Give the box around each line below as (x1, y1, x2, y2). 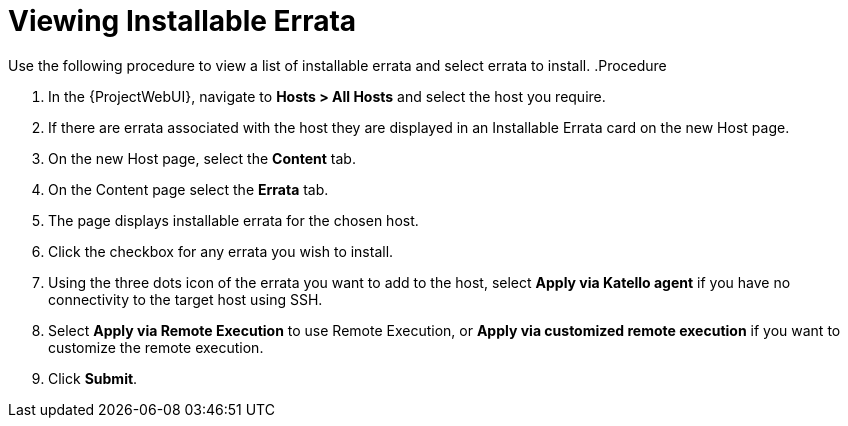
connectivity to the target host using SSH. (48, 290, 323, 308)
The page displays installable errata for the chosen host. (48, 211, 419, 229)
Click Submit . (48, 369, 138, 387)
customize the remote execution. (48, 338, 264, 356)
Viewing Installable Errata (8, 4, 357, 38)
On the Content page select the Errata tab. (48, 180, 329, 198)
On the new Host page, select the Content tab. (48, 149, 356, 167)
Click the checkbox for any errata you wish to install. (48, 242, 394, 260)
